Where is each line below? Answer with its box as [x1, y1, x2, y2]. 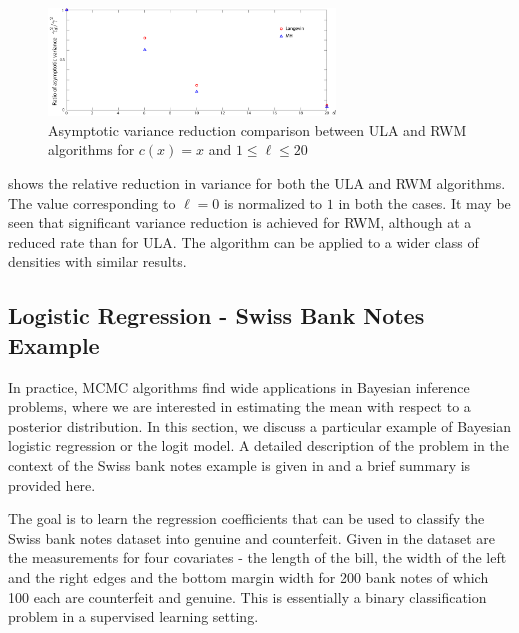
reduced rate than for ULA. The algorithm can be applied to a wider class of [8, 231, 479, 252]
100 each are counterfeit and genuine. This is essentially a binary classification [8, 586, 487, 607]
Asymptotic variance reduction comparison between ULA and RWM [48, 119, 467, 140]
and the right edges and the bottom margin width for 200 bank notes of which [8, 566, 489, 587]
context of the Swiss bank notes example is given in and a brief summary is [8, 455, 471, 475]
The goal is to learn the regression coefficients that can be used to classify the [8, 508, 485, 529]
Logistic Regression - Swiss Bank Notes [8, 300, 425, 331]
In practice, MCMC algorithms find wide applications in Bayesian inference [8, 376, 470, 397]
